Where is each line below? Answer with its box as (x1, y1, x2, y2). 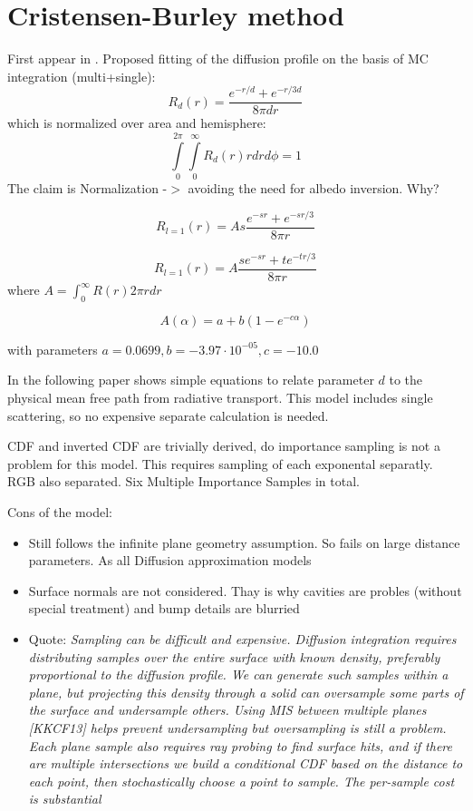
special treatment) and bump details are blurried (28, 599, 300, 618)
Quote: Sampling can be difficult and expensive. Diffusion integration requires (28, 629, 457, 648)
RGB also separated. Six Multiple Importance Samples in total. (7, 472, 360, 491)
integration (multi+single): (7, 66, 156, 85)
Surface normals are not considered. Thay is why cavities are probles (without (28, 581, 462, 600)
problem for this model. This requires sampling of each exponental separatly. (7, 454, 433, 473)
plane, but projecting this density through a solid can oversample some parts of (28, 682, 464, 701)
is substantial (28, 789, 101, 808)
